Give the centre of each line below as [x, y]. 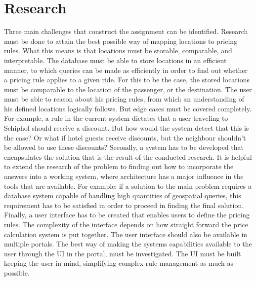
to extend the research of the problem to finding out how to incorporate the [119, 166]
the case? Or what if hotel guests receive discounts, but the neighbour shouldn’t [125, 137]
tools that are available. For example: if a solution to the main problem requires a [128, 186]
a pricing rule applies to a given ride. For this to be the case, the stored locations [127, 80]
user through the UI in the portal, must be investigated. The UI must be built [123, 253]
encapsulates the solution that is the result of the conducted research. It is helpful [128, 157]
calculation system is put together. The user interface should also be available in [126, 234]
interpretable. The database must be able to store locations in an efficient [115, 60]
